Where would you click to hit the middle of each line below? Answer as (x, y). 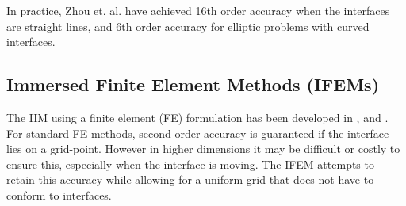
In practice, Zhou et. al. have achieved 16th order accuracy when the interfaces (198, 10)
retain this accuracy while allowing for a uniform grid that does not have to (190, 179)
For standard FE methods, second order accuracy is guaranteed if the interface (198, 133)
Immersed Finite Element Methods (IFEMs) (193, 84)
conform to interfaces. (59, 195)
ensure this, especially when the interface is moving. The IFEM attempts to (190, 164)
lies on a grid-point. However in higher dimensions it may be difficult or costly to (203, 149)
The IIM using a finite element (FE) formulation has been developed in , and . (197, 117)
